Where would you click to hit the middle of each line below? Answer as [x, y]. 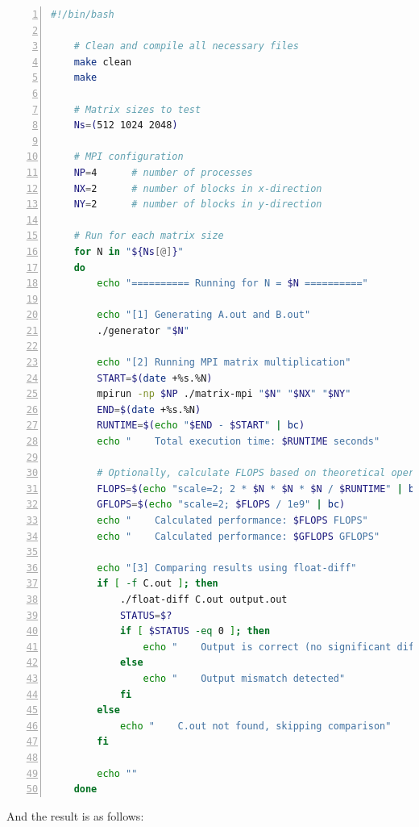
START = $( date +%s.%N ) [155, 378]
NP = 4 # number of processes [163, 172]
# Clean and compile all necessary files [186, 46]
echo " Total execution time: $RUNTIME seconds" [239, 442]
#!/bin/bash [83, 15]
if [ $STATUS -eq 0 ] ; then [195, 631]
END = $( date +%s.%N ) [149, 409]
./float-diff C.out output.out [203, 599]
